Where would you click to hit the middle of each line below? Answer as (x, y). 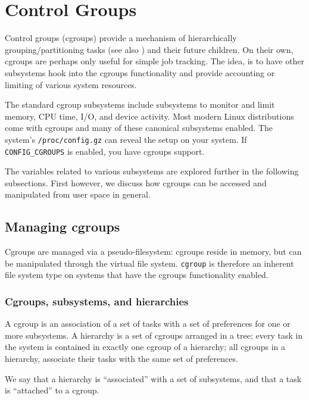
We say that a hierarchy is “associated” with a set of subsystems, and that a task (153, 378)
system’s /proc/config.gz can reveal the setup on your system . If (126, 139)
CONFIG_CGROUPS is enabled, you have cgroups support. (105, 151)
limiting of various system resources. (71, 84)
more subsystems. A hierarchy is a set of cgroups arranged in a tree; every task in (154, 335)
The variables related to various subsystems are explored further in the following (152, 171)
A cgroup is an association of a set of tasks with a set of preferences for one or (148, 324)
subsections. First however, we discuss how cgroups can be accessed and (136, 182)
